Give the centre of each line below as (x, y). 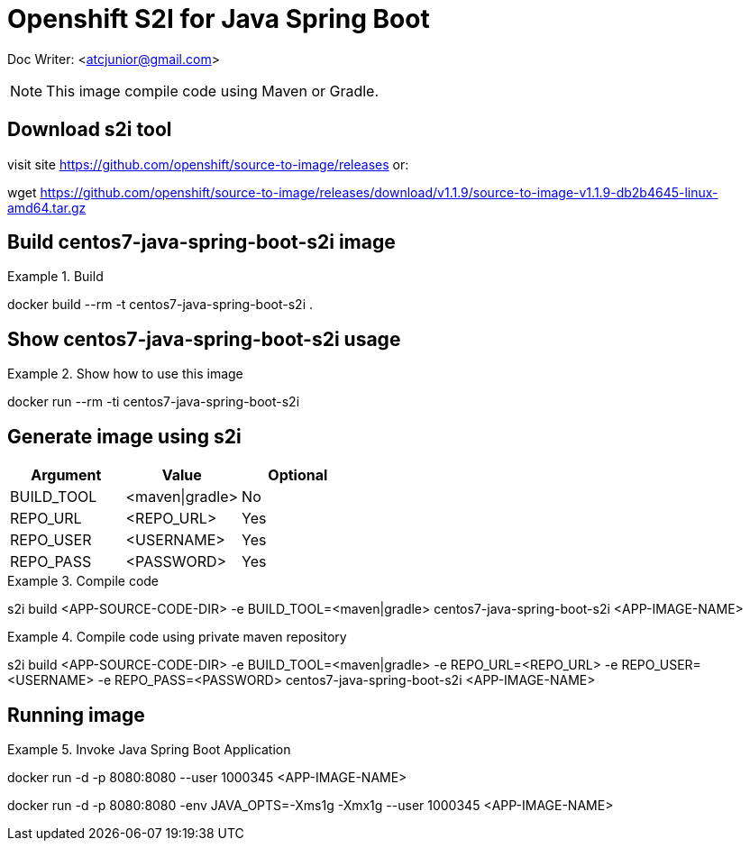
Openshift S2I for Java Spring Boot (219, 19)
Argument (66, 475)
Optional (298, 475)
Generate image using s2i (124, 436)
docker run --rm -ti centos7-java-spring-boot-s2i (154, 402)
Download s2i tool (90, 130)
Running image (76, 715)
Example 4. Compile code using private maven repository (177, 637)
